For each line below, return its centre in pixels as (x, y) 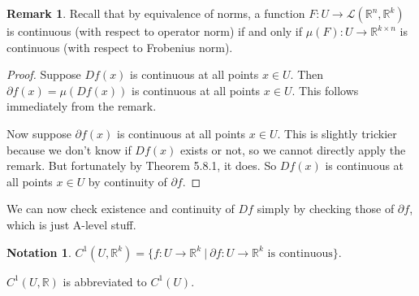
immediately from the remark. (82, 106)
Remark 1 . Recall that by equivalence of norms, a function (156, 13)
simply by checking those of (326, 209)
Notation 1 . (39, 252)
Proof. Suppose (44, 74)
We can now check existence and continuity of (121, 209)
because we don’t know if (69, 149)
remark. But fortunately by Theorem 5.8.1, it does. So (142, 165)
